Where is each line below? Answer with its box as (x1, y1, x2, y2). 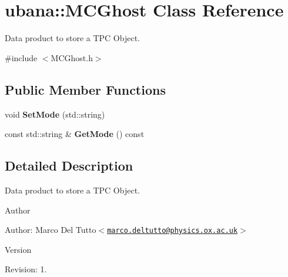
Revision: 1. (5, 263, 47, 275)
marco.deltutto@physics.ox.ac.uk (107, 226, 238, 235)
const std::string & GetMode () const (5, 128, 145, 140)
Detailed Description (5, 156, 133, 175)
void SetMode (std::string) (5, 108, 105, 120)
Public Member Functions (5, 80, 166, 98)
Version (5, 243, 32, 255)
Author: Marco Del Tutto (5, 223, 96, 236)
